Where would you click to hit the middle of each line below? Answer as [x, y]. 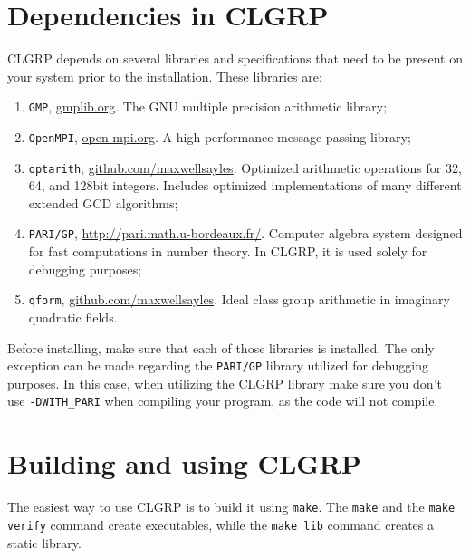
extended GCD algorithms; [103, 202]
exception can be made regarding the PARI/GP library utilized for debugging [218, 366]
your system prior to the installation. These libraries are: [165, 76]
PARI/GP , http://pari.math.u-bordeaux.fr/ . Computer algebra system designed [245, 233]
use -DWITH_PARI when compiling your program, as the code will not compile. [223, 401]
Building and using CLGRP [184, 463]
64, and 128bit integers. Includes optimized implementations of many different [245, 185]
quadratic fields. [73, 317]
